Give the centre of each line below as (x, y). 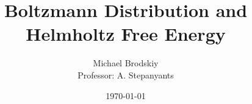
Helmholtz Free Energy (126, 34)
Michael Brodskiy (126, 63)
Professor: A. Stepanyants (126, 75)
